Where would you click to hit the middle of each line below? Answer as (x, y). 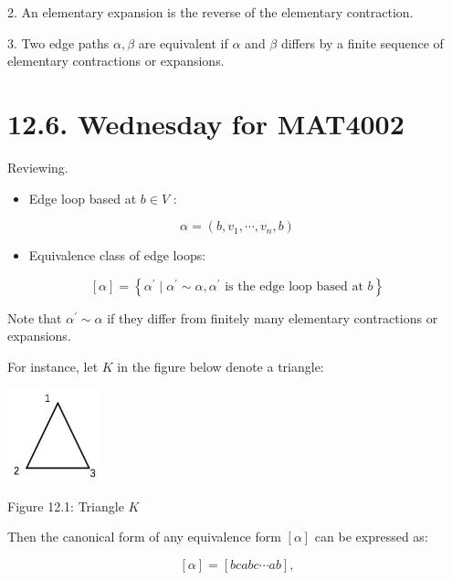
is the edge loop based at (294, 286)
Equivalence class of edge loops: (117, 255)
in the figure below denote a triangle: (221, 366)
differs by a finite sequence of (362, 42)
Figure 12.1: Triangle (66, 506)
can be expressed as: (371, 537)
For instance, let (53, 366)
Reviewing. (38, 167)
